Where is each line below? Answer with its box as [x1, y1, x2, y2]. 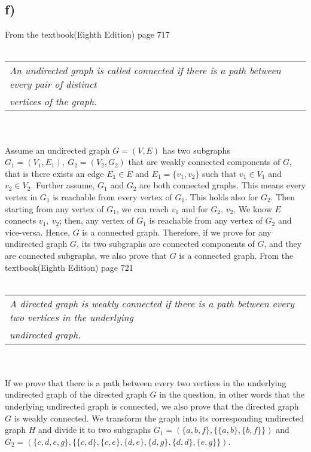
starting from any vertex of [5, 202, 104, 215]
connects [5, 214, 36, 227]
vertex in [5, 190, 38, 203]
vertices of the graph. [10, 94, 97, 109]
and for [181, 202, 208, 215]
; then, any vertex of [59, 214, 134, 227]
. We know [233, 202, 272, 215]
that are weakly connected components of [128, 155, 280, 168]
